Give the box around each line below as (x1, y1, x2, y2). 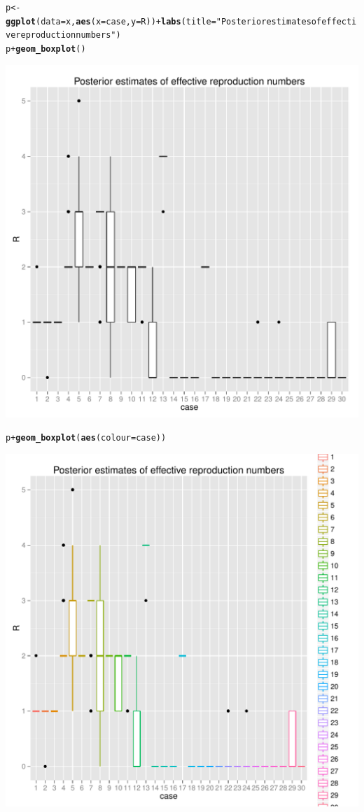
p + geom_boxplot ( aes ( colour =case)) (6, 433, 167, 443)
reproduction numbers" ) (15, 30, 121, 41)
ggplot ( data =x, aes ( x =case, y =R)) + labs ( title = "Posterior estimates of (6, 16, 322, 27)
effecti (321, 16, 357, 27)
